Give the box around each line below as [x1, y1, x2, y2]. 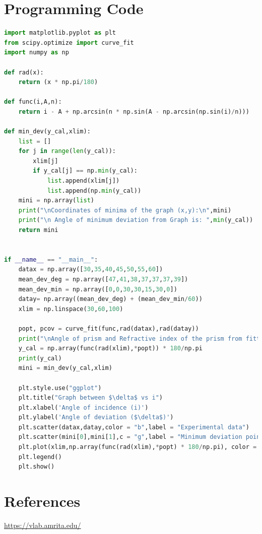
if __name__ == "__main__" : [4, 256, 98, 263]
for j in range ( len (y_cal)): [18, 147, 116, 155]
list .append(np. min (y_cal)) [47, 187, 142, 194]
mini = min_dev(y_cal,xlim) [18, 364, 112, 372]
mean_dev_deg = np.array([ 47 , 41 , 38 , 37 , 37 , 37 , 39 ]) [18, 275, 188, 283]
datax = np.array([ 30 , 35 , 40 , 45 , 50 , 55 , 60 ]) [18, 266, 163, 273]
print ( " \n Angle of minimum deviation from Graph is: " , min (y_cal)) [18, 216, 253, 224]
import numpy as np [4, 49, 69, 56]
